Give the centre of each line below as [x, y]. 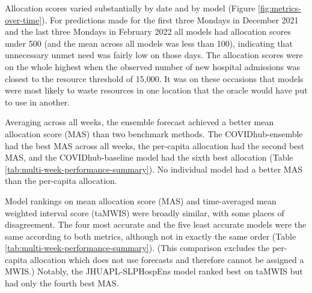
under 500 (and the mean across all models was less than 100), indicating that [149, 43]
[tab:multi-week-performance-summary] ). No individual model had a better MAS [154, 169]
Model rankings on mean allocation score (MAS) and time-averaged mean [141, 200]
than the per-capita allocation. [61, 181]
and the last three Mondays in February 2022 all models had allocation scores [148, 31]
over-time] [23, 19]
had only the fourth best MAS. [62, 283]
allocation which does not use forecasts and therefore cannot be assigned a [167, 259]
